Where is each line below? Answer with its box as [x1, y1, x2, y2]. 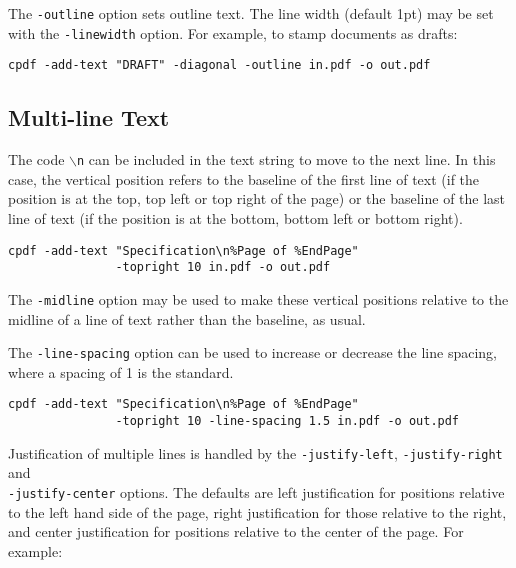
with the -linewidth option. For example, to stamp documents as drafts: [8, 22, 458, 43]
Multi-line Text [8, 102, 170, 133]
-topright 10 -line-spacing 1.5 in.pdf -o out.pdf [115, 414, 460, 429]
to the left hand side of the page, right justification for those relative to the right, [8, 501, 507, 522]
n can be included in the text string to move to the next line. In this [77, 149, 496, 170]
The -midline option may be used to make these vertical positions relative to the [8, 288, 509, 309]
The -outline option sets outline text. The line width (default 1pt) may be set [8, 3, 494, 23]
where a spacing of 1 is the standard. [8, 361, 234, 382]
